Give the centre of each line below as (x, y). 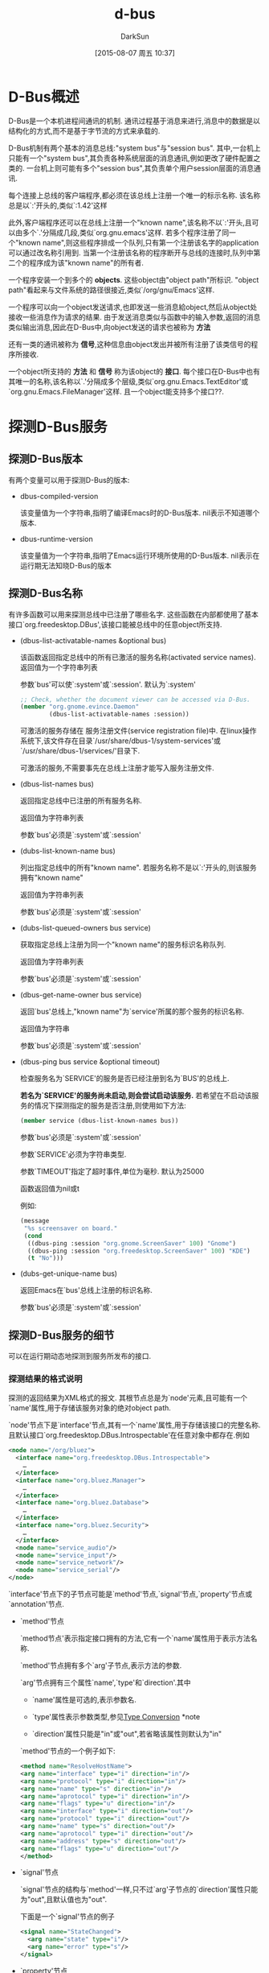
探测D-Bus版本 (45, 459)
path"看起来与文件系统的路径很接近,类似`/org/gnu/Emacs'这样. (112, 290)
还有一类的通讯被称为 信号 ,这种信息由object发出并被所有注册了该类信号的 (130, 344)
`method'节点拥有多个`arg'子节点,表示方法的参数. (101, 1665)
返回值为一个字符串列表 (59, 667)
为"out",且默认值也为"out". (63, 1900)
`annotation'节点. (36, 1604)
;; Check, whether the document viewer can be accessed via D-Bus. (135, 700)
